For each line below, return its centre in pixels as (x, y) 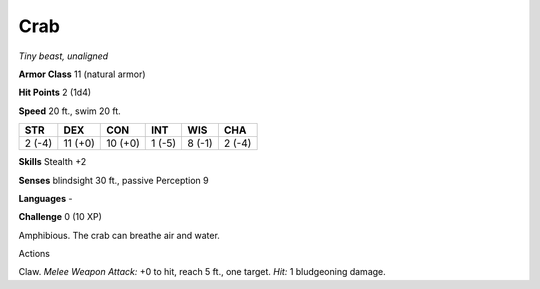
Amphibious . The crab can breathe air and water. (119, 235)
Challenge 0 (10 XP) (60, 217)
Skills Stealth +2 (52, 162)
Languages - (45, 198)
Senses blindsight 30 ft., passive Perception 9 (113, 180)
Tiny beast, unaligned (63, 56)
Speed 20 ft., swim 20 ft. (70, 111)
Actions (34, 254)
